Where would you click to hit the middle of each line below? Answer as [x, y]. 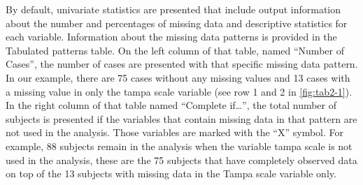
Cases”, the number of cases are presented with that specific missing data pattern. [182, 64]
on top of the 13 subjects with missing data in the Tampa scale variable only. [171, 173]
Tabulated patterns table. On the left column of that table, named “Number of [175, 50]
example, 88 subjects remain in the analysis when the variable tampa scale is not [179, 146]
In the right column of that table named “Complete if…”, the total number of [171, 105]
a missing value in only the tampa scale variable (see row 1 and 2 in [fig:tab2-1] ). [179, 91]
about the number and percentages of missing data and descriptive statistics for [177, 23]
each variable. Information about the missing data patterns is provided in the [171, 37]
